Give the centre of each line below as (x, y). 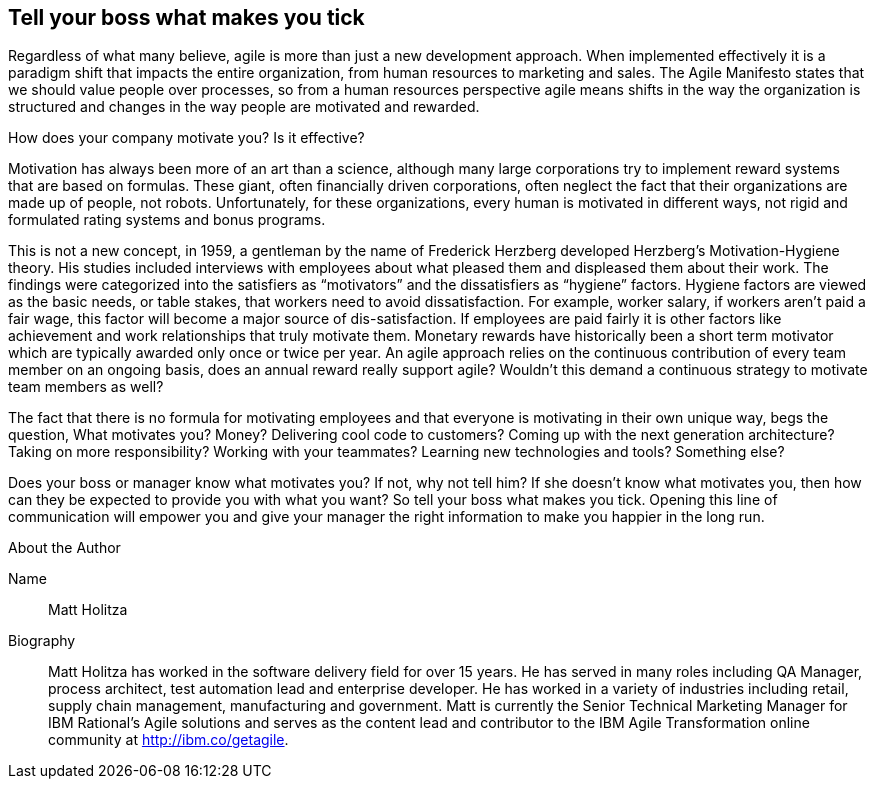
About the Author (64, 548)
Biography (42, 641)
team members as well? (86, 387)
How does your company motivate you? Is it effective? (186, 138)
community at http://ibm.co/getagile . (168, 740)
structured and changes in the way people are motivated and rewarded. (244, 107)
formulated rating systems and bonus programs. (167, 220)
